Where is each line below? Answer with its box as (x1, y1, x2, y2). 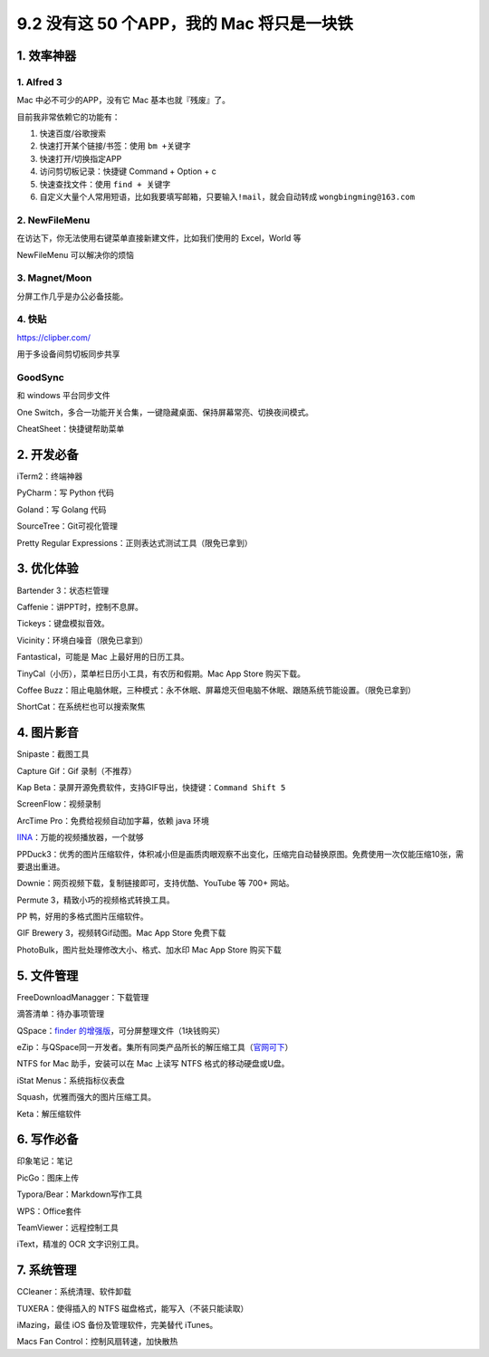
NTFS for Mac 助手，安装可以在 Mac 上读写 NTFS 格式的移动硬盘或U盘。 (16, 1058, 290, 1069)
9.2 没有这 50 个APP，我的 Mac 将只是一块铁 (16, 14, 353, 33)
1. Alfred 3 (16, 75, 62, 88)
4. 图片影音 (16, 725, 79, 741)
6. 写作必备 (16, 1132, 79, 1147)
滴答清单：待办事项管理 (16, 1008, 104, 1019)
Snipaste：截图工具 (16, 749, 90, 760)
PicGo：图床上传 (16, 1172, 80, 1183)
